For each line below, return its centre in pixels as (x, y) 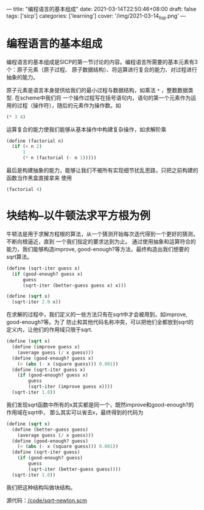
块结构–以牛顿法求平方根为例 (79, 216)
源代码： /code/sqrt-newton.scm (47, 500)
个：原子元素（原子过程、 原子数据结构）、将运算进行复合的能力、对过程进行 (102, 70)
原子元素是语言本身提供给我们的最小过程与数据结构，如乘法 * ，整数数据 (97, 90)
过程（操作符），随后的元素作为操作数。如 (69, 105)
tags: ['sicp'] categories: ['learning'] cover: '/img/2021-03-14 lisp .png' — (96, 16)
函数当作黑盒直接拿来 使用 (39, 178)
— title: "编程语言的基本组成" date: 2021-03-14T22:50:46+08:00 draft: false (101, 9)
